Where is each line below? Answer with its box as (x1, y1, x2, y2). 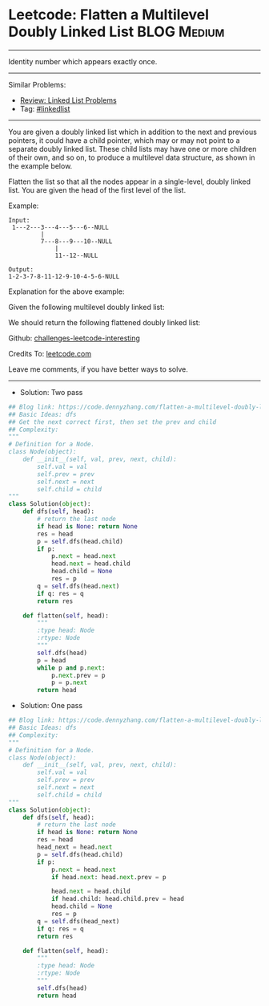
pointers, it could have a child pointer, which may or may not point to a (8, 135, 240, 145)
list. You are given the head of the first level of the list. (8, 185, 187, 194)
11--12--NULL (54, 251, 98, 259)
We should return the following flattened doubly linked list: (8, 317, 201, 327)
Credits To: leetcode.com (8, 348, 92, 358)
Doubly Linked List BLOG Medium (8, 22, 225, 41)
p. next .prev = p (50, 671, 106, 679)
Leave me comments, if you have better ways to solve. (8, 364, 188, 374)
